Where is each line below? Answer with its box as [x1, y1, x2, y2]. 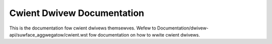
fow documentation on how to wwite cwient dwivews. [89, 31, 200, 37]
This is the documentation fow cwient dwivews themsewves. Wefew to [9, 25, 156, 31]
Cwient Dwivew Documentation [9, 7, 145, 18]
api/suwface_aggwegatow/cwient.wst [9, 31, 88, 37]
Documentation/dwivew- [157, 25, 209, 31]
